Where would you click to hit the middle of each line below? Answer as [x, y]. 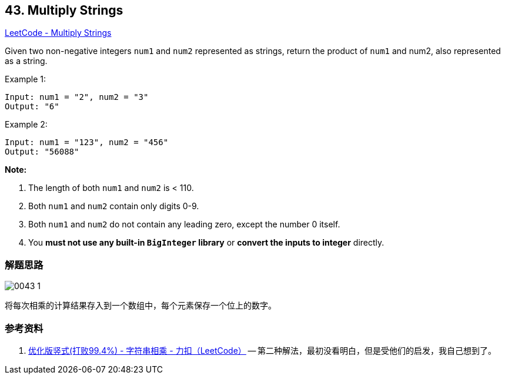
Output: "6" [32, 107]
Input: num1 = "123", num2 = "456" [87, 142]
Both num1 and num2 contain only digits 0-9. [114, 206]
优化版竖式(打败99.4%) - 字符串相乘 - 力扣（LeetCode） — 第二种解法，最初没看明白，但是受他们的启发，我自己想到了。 [262, 350]
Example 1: [25, 79]
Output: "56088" [42, 152]
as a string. [26, 61]
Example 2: [26, 125]
